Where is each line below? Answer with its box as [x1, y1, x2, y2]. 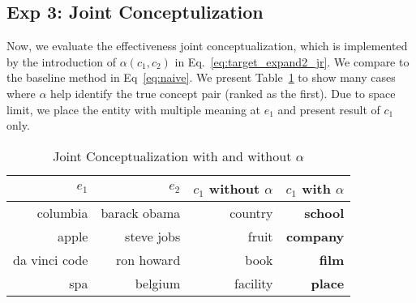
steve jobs [125, 226, 181, 245]
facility [234, 273, 273, 292]
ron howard [116, 250, 181, 269]
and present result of [277, 100, 380, 117]
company [286, 226, 345, 245]
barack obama [101, 203, 181, 222]
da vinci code [13, 250, 88, 269]
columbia [36, 203, 88, 222]
